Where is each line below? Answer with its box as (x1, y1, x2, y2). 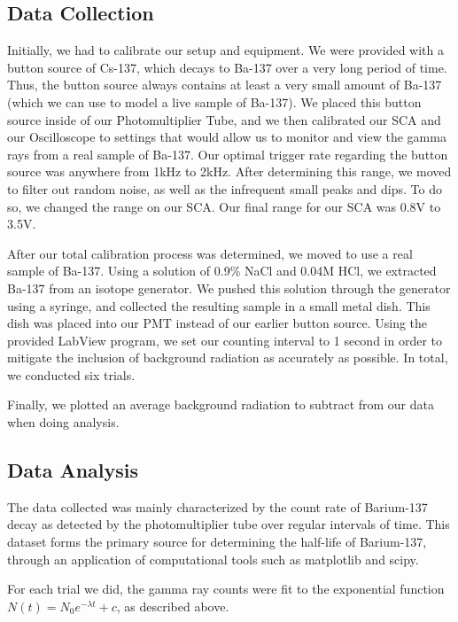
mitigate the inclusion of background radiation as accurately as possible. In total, (7, 348, 448, 367)
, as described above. (116, 596, 229, 615)
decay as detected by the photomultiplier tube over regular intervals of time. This (7, 515, 450, 533)
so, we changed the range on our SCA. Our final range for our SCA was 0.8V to (7, 197, 441, 215)
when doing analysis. (7, 413, 120, 432)
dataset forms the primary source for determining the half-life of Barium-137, (7, 533, 427, 551)
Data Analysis (7, 456, 139, 484)
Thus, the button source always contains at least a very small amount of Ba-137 (7, 75, 442, 94)
